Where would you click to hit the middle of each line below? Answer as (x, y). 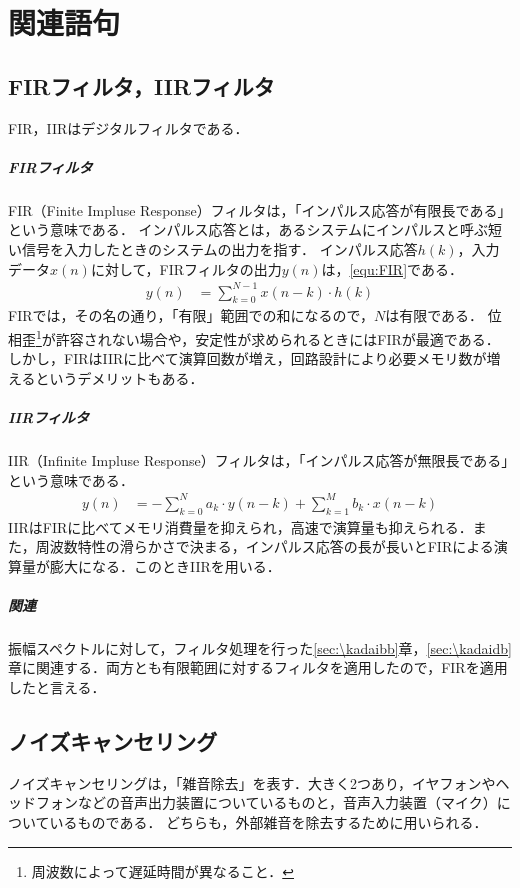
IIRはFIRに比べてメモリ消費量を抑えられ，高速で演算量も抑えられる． (240, 526)
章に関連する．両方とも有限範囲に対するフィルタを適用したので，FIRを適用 (258, 667)
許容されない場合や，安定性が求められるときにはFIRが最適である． (277, 338)
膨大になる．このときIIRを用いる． (165, 565)
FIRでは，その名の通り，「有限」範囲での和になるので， (191, 315)
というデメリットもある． (119, 377)
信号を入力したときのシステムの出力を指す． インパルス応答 (219, 248)
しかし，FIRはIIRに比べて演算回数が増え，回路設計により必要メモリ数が (247, 358)
